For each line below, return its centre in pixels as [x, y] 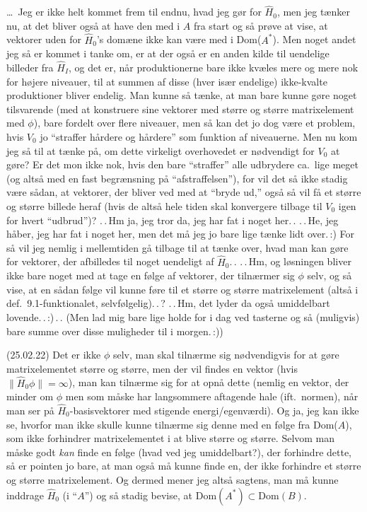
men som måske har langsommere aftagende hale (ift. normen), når [212, 396]
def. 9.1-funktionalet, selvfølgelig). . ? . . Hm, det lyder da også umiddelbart [168, 303]
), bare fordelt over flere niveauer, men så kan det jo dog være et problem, [194, 123]
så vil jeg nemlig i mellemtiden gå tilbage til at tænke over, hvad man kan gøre [177, 247]
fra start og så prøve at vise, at [261, 25]
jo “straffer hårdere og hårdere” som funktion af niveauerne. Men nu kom [199, 136]
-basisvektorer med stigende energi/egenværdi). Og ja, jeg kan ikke [214, 410]
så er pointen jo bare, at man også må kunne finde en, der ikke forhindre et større [184, 466]
